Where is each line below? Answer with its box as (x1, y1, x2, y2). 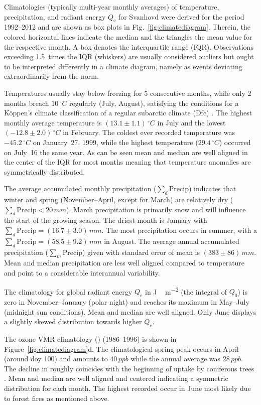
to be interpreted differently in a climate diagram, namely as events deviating (4, 61, 242, 71)
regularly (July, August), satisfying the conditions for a (69, 97, 239, 108)
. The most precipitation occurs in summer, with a (101, 225, 257, 235)
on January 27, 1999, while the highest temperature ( (33, 137, 198, 147)
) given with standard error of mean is (82, 246, 200, 257)
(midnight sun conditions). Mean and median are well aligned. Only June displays (4, 306, 256, 317)
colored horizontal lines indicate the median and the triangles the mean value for (4, 31, 252, 42)
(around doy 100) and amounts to (4, 353, 108, 364)
